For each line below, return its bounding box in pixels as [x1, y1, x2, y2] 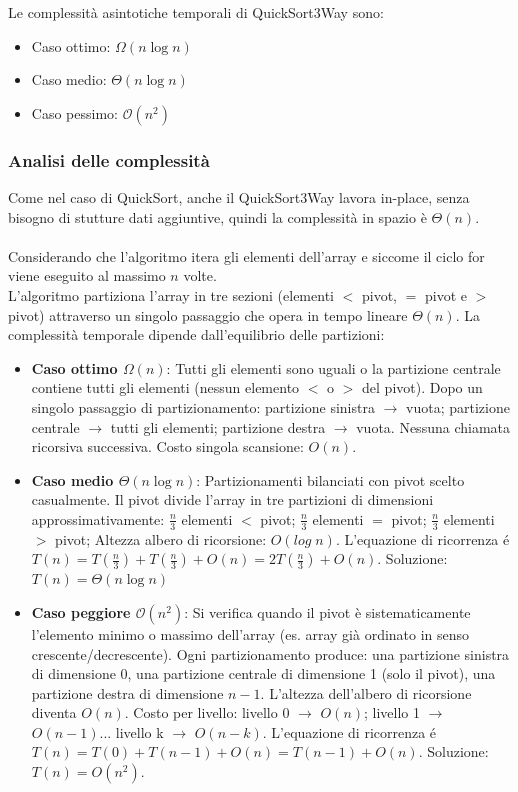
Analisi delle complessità [8, 147, 210, 172]
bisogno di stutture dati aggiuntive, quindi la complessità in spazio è [8, 206, 427, 227]
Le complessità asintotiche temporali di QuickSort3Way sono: [8, 2, 384, 22]
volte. [183, 265, 217, 286]
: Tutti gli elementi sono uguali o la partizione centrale [166, 357, 501, 378]
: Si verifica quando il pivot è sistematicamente [184, 601, 471, 622]
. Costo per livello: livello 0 [124, 702, 290, 723]
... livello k [99, 721, 164, 742]
